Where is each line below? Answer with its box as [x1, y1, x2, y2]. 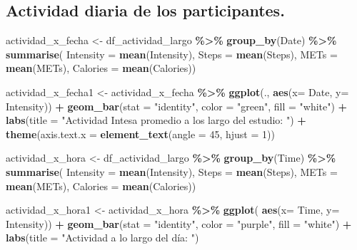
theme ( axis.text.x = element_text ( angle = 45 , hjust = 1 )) [6, 126, 275, 141]
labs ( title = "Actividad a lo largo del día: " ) [6, 230, 199, 245]
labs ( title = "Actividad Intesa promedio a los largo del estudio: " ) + [6, 113, 306, 127]
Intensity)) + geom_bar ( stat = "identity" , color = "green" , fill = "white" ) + [6, 98, 348, 113]
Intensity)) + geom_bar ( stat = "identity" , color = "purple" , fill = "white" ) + [6, 216, 352, 231]
